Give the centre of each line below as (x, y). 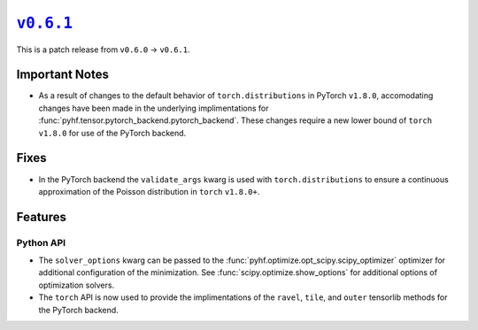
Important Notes (63, 75)
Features (41, 217)
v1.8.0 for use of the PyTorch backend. (112, 133)
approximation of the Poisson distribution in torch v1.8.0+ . (149, 191)
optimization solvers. (77, 285)
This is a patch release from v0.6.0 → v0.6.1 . (103, 50)
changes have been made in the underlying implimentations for (154, 108)
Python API (41, 242)
